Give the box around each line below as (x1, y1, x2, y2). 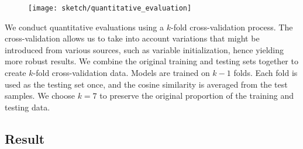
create (5, 67, 26, 79)
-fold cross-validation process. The (170, 20, 293, 33)
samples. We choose (5, 89, 75, 102)
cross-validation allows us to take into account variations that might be (5, 32, 260, 44)
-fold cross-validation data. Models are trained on (33, 67, 210, 79)
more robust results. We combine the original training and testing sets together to (5, 55, 298, 67)
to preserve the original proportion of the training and (99, 89, 294, 102)
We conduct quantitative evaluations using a (5, 20, 164, 33)
